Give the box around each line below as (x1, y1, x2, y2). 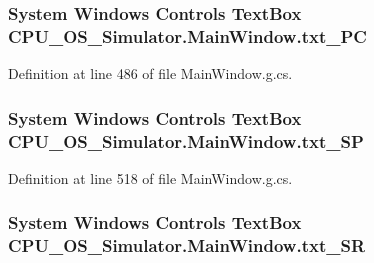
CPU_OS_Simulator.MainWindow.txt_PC (8, 23, 367, 48)
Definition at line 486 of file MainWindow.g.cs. (8, 63, 293, 84)
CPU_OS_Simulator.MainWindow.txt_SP (8, 128, 364, 153)
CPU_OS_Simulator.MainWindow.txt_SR (8, 233, 366, 258)
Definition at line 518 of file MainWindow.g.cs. (8, 167, 293, 188)
